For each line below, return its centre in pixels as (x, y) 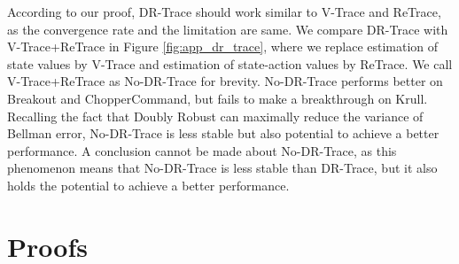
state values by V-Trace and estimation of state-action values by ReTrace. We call (230, 63)
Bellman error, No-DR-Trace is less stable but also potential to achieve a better (223, 133)
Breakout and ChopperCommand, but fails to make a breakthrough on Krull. (218, 98)
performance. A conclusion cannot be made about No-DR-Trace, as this (202, 150)
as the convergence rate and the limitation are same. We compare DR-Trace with (228, 29)
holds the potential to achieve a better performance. (148, 185)
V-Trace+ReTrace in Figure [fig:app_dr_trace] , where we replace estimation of (223, 47)
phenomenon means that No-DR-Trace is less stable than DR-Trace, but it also (222, 168)
